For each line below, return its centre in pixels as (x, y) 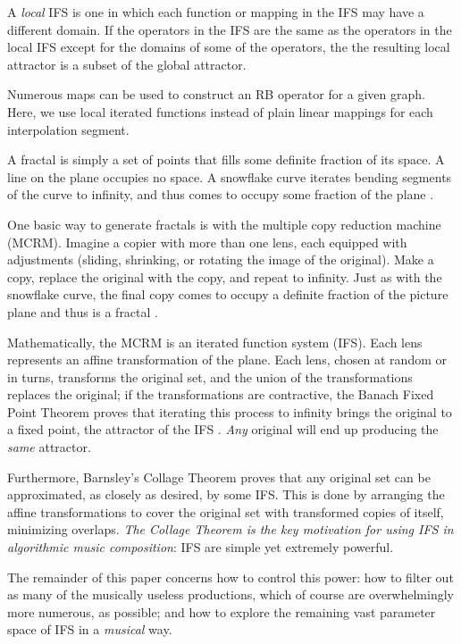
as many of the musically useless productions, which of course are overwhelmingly (230, 594)
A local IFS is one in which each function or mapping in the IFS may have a (216, 12)
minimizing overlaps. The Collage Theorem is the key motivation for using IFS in (230, 529)
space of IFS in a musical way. (90, 629)
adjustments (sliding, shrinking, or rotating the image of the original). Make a (221, 259)
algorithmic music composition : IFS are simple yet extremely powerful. (201, 547)
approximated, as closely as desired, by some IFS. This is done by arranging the (226, 494)
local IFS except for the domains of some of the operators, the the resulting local (229, 47)
